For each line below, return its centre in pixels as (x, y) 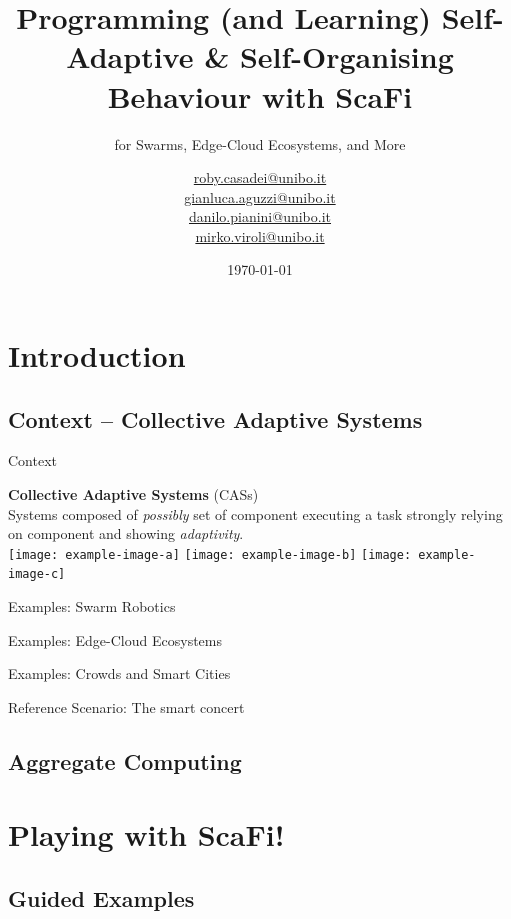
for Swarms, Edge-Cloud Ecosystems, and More (260, 143)
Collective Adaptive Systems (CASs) (133, 494)
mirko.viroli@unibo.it (260, 235)
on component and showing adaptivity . (126, 533)
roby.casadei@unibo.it (260, 177)
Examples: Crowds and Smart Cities (119, 673)
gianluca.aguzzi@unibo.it (260, 196)
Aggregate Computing (125, 760)
